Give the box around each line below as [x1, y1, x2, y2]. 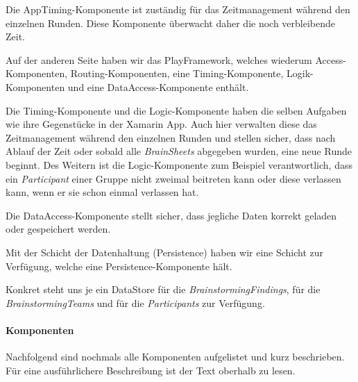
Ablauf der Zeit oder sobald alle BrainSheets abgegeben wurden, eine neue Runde [6, 144, 352, 158]
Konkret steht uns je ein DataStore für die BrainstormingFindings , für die [6, 282, 321, 297]
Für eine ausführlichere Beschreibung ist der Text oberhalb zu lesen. [6, 363, 296, 377]
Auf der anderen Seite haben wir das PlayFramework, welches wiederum [6, 52, 312, 67]
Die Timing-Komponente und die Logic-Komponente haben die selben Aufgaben [6, 103, 347, 117]
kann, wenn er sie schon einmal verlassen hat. [6, 185, 199, 199]
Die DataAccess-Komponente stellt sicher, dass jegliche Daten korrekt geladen [6, 208, 337, 222]
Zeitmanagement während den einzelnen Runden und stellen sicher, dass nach [6, 130, 336, 144]
